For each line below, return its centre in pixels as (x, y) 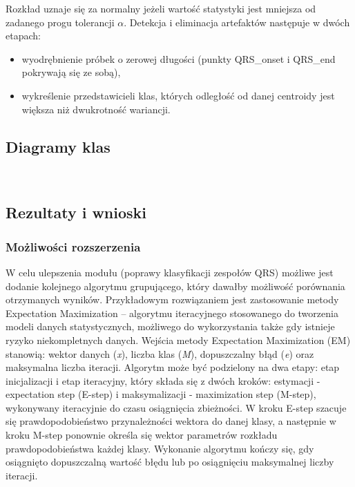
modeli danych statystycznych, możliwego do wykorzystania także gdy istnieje (170, 326)
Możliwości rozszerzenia (73, 246)
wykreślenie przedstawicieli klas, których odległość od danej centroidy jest (178, 95)
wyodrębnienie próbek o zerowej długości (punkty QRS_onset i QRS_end (179, 58)
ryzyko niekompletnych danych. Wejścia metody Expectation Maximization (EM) (178, 340)
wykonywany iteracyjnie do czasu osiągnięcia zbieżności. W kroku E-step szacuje (176, 407)
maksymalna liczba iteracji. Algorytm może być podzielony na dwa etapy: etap (173, 367)
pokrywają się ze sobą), (71, 72)
